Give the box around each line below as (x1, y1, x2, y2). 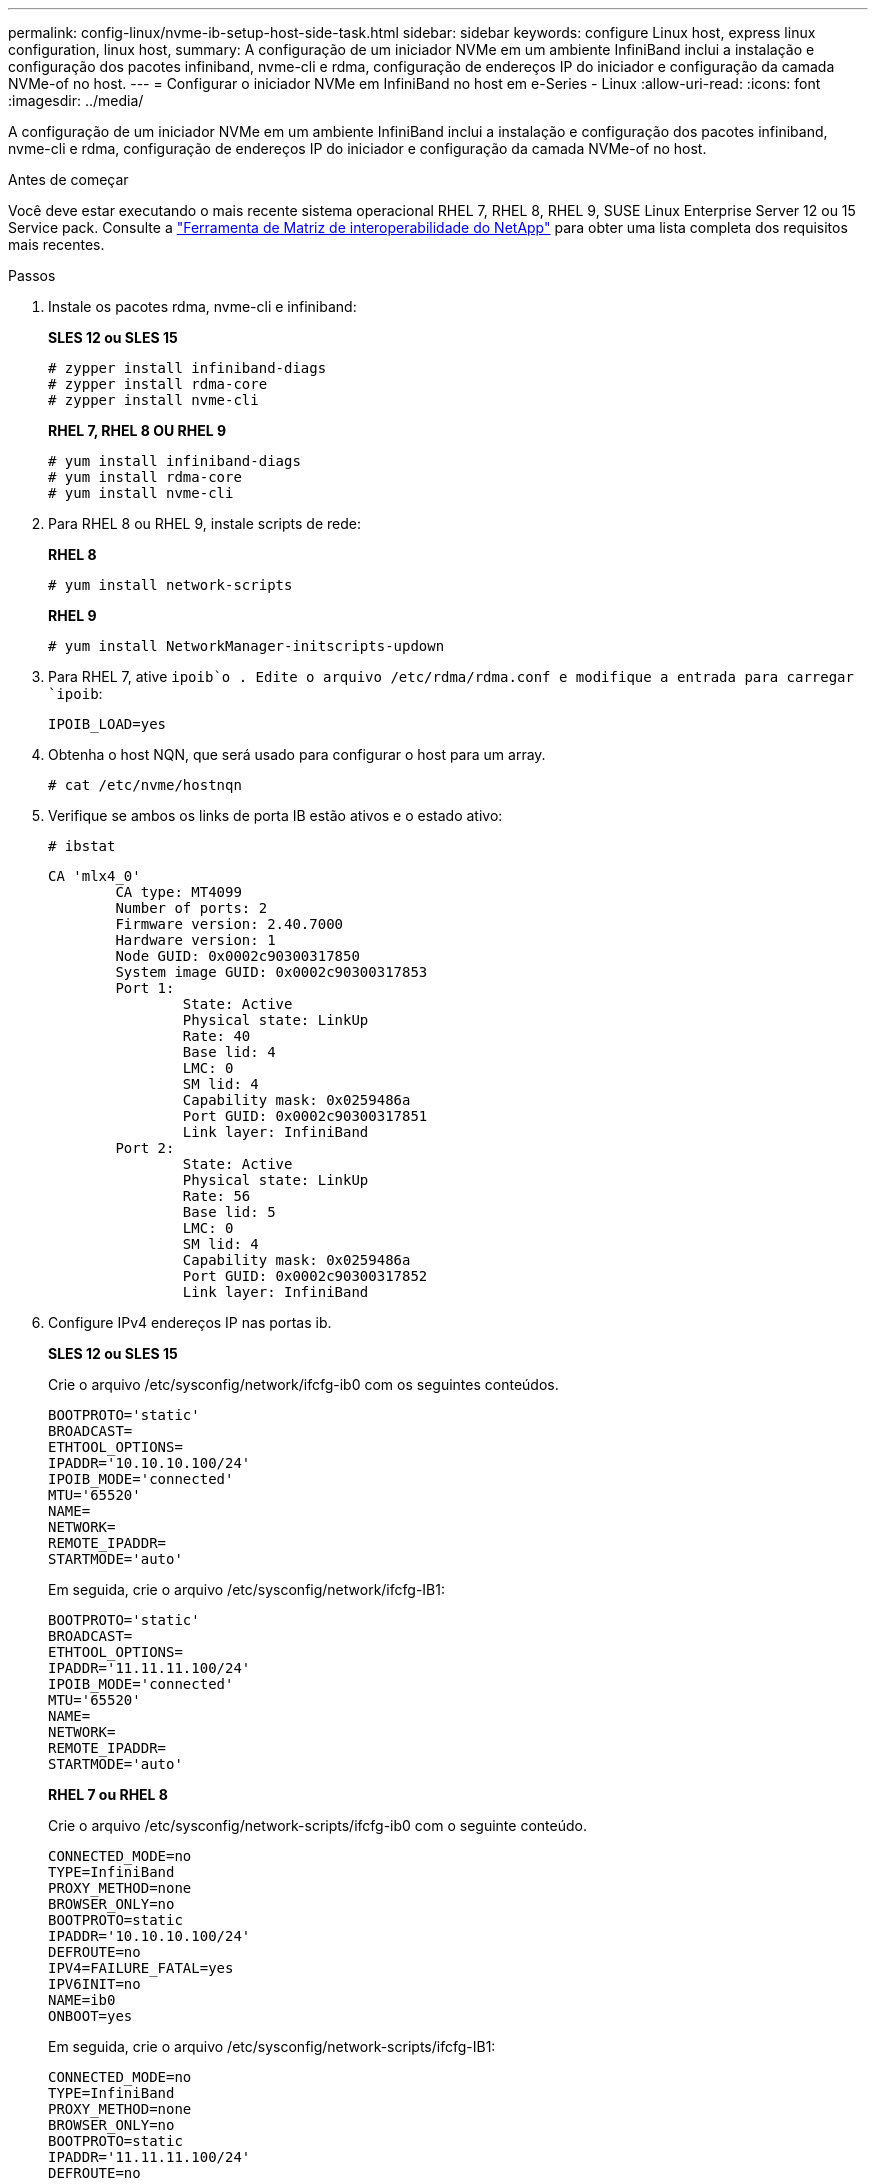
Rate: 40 (182, 1028, 251, 1044)
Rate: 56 (182, 1188, 251, 1204)
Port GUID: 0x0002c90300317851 (182, 1108, 428, 1124)
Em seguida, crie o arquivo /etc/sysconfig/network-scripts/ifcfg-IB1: (48, 2038, 496, 2055)
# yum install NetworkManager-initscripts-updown (48, 638, 445, 654)
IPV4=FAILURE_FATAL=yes (48, 1960, 234, 1976)
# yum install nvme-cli (48, 485, 234, 501)
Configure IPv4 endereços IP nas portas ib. (48, 1314, 332, 1331)
